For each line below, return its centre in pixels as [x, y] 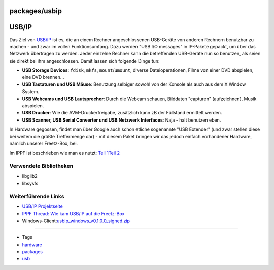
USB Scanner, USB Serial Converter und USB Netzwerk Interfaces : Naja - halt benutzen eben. [122, 120]
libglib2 [30, 176]
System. [31, 92]
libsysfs [30, 183]
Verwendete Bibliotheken [41, 166]
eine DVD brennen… [43, 77]
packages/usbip [36, 11]
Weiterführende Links [37, 196]
